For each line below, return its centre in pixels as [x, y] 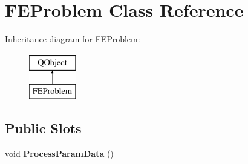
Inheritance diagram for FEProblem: [73, 39]
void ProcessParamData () [59, 153]
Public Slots [43, 128]
